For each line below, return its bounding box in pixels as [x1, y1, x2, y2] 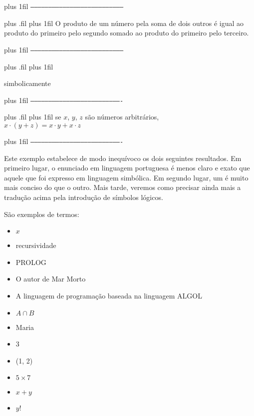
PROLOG [15, 256, 46, 267]
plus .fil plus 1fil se [4, 111, 61, 122]
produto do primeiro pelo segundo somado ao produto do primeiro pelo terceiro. [4, 27, 249, 38]
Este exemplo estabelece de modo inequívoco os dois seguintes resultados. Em [4, 152, 242, 163]
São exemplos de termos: [4, 208, 79, 219]
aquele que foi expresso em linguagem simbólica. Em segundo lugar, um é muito [4, 172, 249, 182]
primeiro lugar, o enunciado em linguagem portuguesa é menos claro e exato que [4, 162, 250, 173]
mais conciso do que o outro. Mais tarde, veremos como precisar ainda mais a [4, 182, 241, 192]
